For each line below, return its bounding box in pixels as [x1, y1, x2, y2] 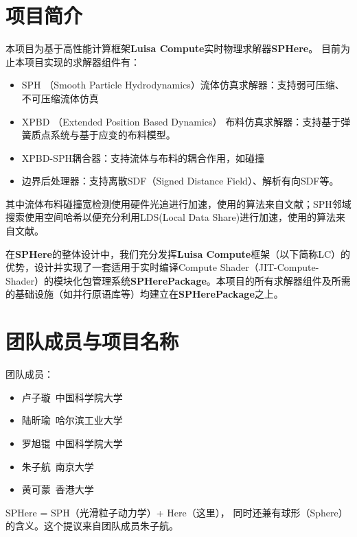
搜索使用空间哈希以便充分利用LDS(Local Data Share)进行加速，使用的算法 [5, 210, 336, 224]
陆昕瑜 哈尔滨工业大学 [21, 413, 123, 427]
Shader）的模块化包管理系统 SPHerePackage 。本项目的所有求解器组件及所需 [5, 273, 351, 287]
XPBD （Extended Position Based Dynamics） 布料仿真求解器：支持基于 [21, 114, 341, 128]
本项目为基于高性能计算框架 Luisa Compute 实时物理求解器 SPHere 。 [5, 41, 319, 56]
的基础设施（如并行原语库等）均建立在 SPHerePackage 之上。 [5, 287, 284, 301]
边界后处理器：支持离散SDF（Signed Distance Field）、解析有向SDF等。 [21, 174, 339, 188]
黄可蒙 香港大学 [21, 482, 94, 497]
